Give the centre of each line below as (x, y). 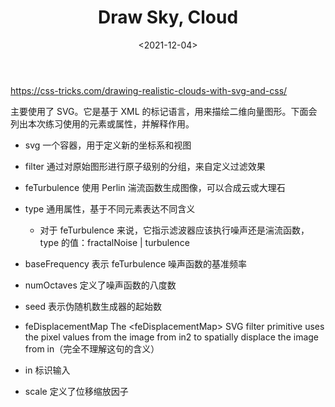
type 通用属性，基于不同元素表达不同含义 (110, 208)
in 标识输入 (47, 370)
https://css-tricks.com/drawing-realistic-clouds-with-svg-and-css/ (149, 90)
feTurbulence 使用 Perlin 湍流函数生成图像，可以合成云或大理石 (155, 187)
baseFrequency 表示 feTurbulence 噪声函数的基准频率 (136, 263)
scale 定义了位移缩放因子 (76, 391)
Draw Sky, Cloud (168, 17)
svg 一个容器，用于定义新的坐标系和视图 (108, 145)
